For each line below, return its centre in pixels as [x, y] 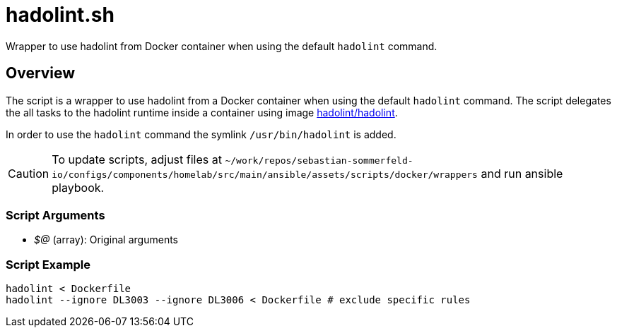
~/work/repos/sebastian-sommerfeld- [319, 160]
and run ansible [522, 173]
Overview [41, 73]
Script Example [48, 264]
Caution [29, 173]
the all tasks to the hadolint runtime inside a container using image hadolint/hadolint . [202, 112]
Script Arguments [55, 215]
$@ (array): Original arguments [106, 240]
